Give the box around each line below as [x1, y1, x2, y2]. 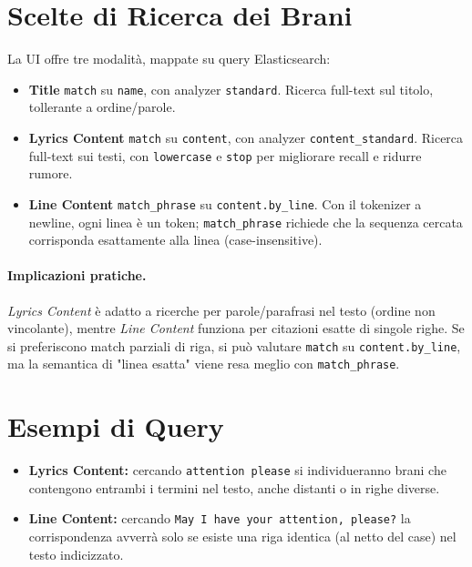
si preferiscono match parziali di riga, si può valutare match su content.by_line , [7, 336, 461, 355]
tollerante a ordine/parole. [28, 97, 176, 116]
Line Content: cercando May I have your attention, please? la [28, 509, 411, 528]
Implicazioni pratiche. [7, 266, 147, 285]
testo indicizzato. [28, 544, 124, 563]
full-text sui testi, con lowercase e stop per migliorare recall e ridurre [28, 146, 422, 165]
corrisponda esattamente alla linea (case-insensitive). [28, 230, 323, 249]
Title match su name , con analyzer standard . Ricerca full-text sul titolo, [28, 79, 434, 98]
